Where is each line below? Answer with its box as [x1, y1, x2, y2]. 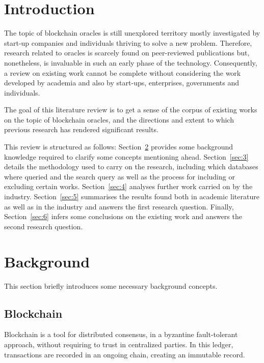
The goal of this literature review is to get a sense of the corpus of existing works [4, 104, 257, 115]
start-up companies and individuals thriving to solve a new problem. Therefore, [4, 37, 252, 48]
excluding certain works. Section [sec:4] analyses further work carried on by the [4, 181, 253, 192]
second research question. [4, 221, 83, 231]
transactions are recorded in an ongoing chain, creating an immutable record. [4, 349, 245, 359]
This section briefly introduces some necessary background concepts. [4, 280, 218, 291]
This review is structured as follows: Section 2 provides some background [4, 141, 233, 152]
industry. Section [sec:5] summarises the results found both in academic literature [4, 191, 259, 202]
